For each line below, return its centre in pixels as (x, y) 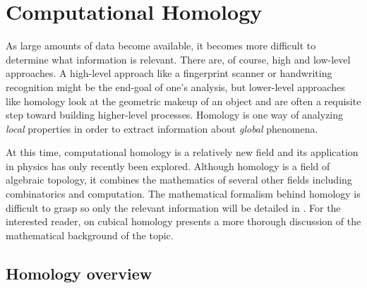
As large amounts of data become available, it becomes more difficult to (161, 46)
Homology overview (79, 273)
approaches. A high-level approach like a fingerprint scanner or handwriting (169, 73)
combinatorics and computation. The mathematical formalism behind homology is (183, 194)
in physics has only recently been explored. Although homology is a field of (168, 166)
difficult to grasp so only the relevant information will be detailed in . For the (173, 207)
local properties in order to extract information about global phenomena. (162, 128)
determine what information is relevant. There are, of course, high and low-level (178, 59)
